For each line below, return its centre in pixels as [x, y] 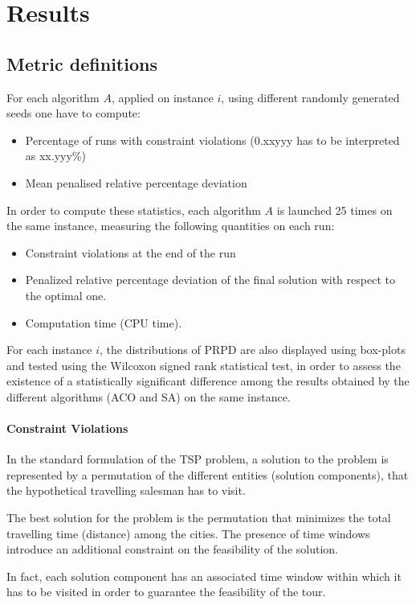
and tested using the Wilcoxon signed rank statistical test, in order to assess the [204, 365]
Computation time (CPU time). [104, 322]
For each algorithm [53, 97]
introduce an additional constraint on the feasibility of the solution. [172, 549]
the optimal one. [66, 295]
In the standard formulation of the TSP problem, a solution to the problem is [198, 459]
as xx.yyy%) [55, 156]
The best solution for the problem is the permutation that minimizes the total [199, 518]
